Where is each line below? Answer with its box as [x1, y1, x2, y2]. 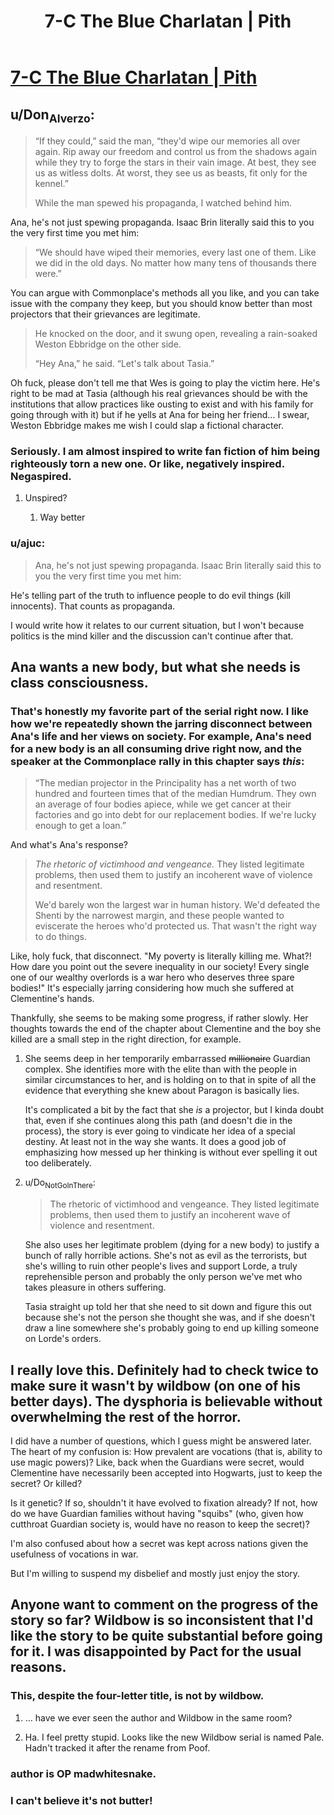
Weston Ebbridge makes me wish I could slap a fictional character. [10, 420, 285, 432]
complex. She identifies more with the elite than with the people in [24, 1063, 297, 1075]
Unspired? [24, 492, 68, 504]
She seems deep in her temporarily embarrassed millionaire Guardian [24, 1053, 311, 1065]
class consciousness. [10, 675, 149, 692]
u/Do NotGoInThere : [24, 1176, 96, 1191]
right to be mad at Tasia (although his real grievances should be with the [10, 388, 308, 400]
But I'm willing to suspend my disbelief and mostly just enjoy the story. [10, 1568, 301, 1580]
